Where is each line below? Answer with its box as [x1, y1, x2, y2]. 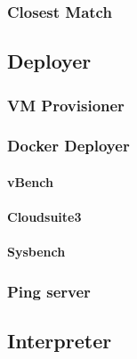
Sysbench [7, 242, 66, 261]
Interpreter [7, 327, 112, 355]
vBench [7, 172, 53, 191]
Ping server [7, 280, 91, 302]
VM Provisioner [7, 94, 125, 116]
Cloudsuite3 [7, 208, 82, 226]
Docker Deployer [7, 135, 130, 157]
